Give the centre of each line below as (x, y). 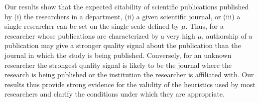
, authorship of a (227, 35)
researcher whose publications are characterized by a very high (100, 35)
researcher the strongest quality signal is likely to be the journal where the (118, 65)
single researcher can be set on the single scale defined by (92, 26)
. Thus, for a (204, 26)
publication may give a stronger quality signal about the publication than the (123, 45)
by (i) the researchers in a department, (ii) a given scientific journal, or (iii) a (123, 16)
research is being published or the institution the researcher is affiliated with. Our (129, 75)
